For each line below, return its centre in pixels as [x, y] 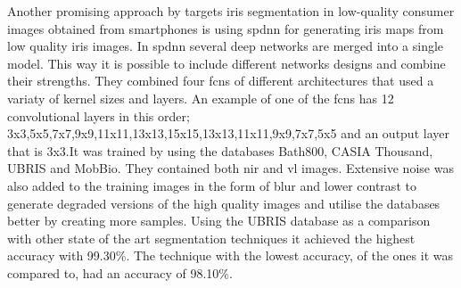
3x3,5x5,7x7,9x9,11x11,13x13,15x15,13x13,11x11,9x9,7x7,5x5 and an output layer [228, 133]
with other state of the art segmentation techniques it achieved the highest [211, 238]
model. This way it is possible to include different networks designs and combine [226, 63]
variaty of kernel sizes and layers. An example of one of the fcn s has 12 [201, 98]
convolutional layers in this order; [99, 115]
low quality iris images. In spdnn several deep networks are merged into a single [226, 46]
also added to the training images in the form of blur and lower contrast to [212, 185]
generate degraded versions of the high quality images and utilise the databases [224, 203]
